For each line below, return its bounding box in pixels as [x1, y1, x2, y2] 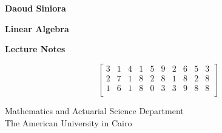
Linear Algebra [5, 22, 69, 35]
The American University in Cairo [5, 116, 132, 129]
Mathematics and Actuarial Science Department [5, 104, 184, 117]
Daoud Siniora [5, 2, 66, 14]
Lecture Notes [5, 43, 66, 55]
